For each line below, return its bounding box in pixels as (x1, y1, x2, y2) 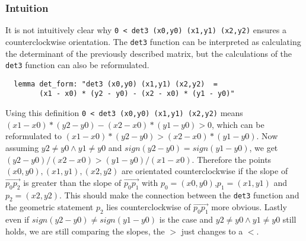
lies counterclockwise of (106, 201, 191, 213)
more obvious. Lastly (211, 201, 287, 213)
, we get (249, 141, 278, 153)
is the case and (159, 213, 213, 226)
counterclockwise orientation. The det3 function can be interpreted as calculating (5, 35, 301, 47)
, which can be (212, 118, 264, 130)
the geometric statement (5, 201, 94, 213)
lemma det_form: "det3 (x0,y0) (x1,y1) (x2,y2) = (14, 79, 218, 88)
